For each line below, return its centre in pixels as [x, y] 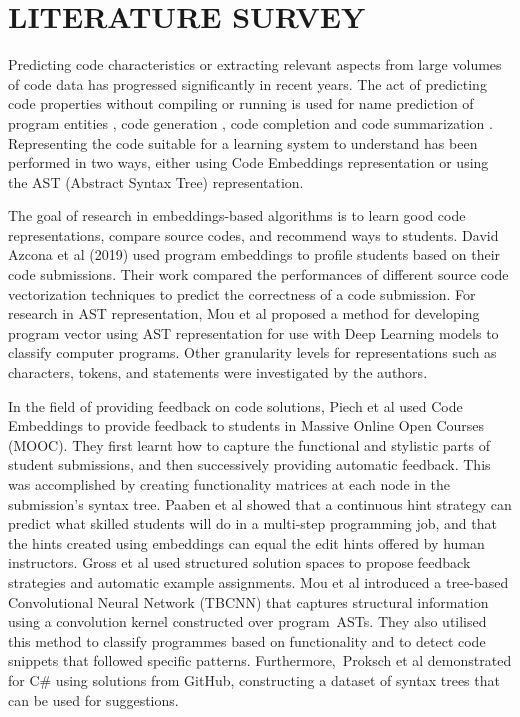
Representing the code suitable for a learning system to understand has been [243, 142]
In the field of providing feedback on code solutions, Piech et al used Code [235, 405]
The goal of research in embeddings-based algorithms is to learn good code [237, 215]
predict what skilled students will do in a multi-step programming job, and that [252, 523]
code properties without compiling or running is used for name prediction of [241, 103]
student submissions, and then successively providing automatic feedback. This [249, 464]
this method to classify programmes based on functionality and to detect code [247, 640]
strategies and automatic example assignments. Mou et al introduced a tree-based [258, 581]
